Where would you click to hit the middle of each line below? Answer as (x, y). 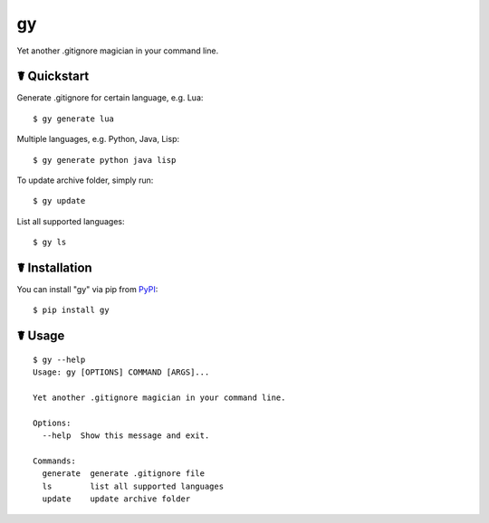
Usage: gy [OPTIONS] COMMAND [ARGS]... (121, 372)
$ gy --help (59, 359)
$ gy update (59, 201)
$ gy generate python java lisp (105, 160)
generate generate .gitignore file (124, 474)
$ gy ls (50, 242)
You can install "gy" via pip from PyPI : (87, 290)
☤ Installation (54, 268)
